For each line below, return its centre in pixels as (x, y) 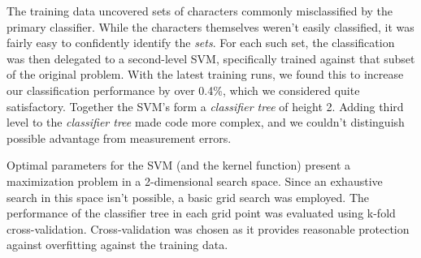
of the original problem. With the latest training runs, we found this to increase (205, 74)
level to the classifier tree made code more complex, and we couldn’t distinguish (206, 122)
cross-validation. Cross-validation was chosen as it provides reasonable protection (208, 228)
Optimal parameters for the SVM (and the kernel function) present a (179, 165)
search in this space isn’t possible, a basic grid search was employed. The (188, 197)
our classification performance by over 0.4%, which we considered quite (183, 90)
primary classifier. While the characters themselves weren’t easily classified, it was (210, 26)
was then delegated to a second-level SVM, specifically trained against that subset (211, 58)
